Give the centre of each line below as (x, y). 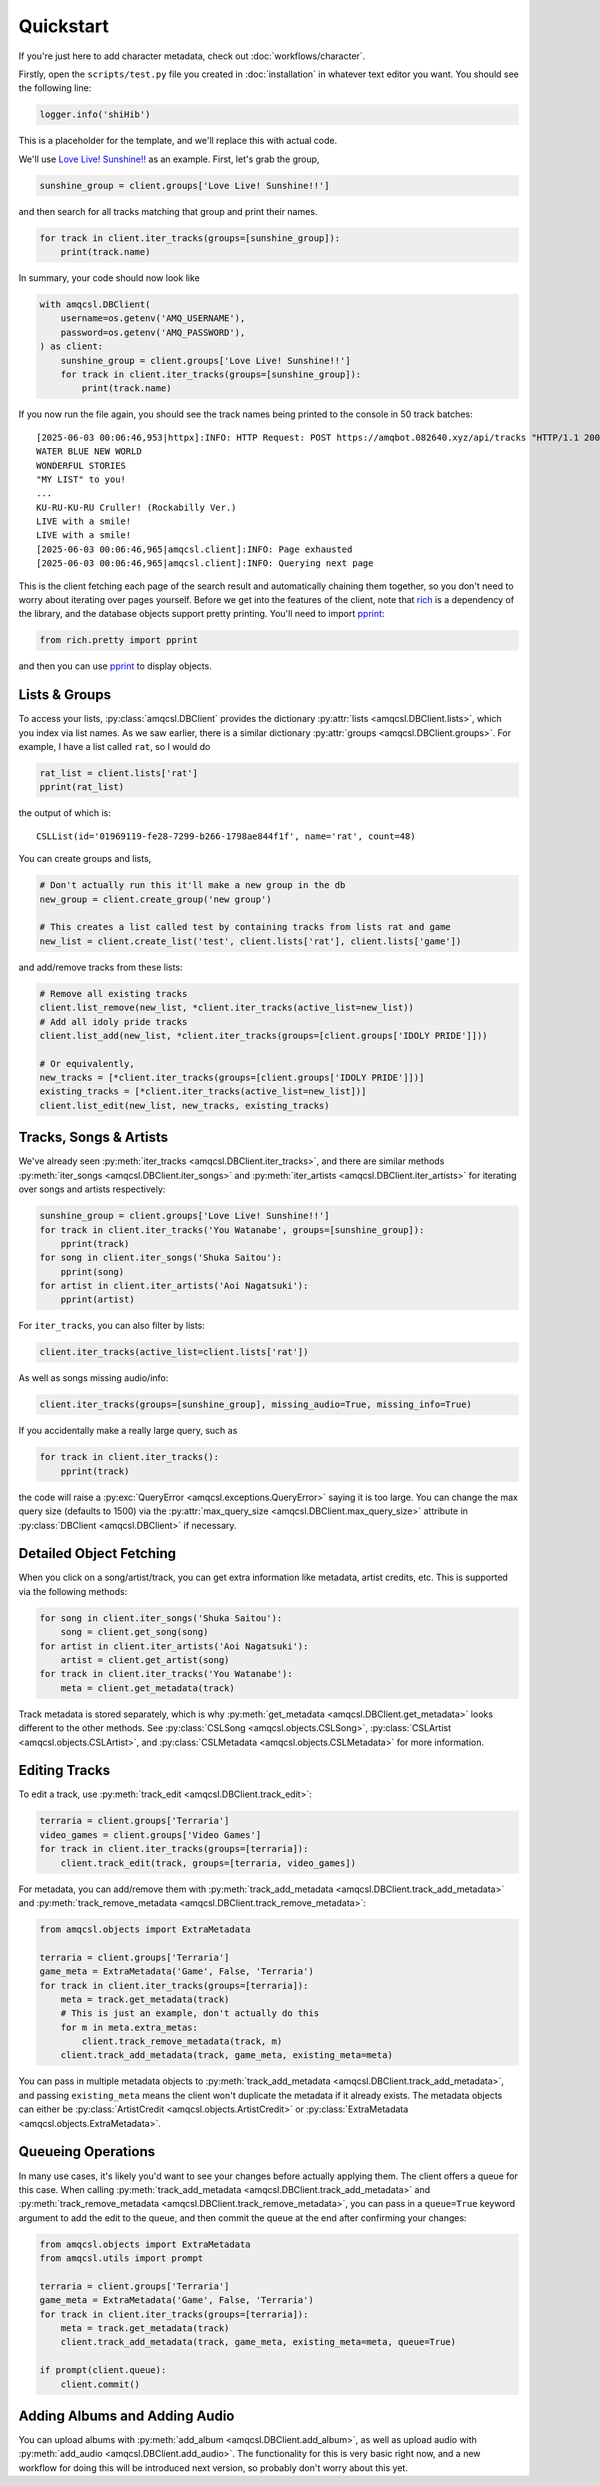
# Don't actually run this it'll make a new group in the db (192, 885)
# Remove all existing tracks (113, 993)
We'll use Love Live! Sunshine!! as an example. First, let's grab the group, (169, 159)
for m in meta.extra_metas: (129, 2027)
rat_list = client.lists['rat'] (119, 773)
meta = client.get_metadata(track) (147, 1688)
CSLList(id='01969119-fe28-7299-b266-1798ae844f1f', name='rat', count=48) (226, 836)
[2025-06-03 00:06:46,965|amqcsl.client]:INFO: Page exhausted (194, 549)
